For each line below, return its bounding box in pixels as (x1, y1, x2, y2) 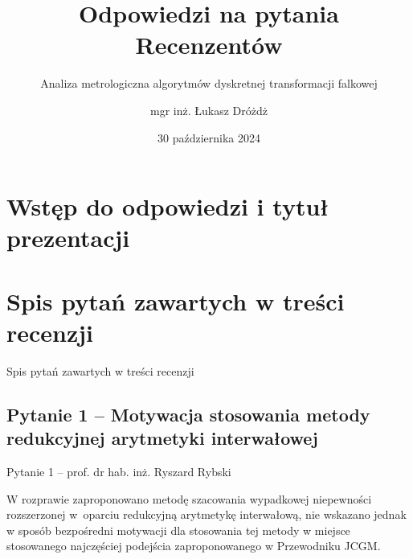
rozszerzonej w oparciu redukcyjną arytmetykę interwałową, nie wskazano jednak (6, 506, 407, 523)
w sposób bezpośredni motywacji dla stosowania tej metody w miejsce (6, 521, 350, 538)
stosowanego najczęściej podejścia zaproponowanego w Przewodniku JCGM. (6, 537, 381, 554)
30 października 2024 (157, 129, 260, 146)
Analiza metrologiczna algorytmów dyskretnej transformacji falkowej (40, 75, 378, 92)
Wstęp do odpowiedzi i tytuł (6, 190, 329, 223)
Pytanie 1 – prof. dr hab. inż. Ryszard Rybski (6, 462, 231, 479)
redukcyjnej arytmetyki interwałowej (6, 425, 318, 450)
